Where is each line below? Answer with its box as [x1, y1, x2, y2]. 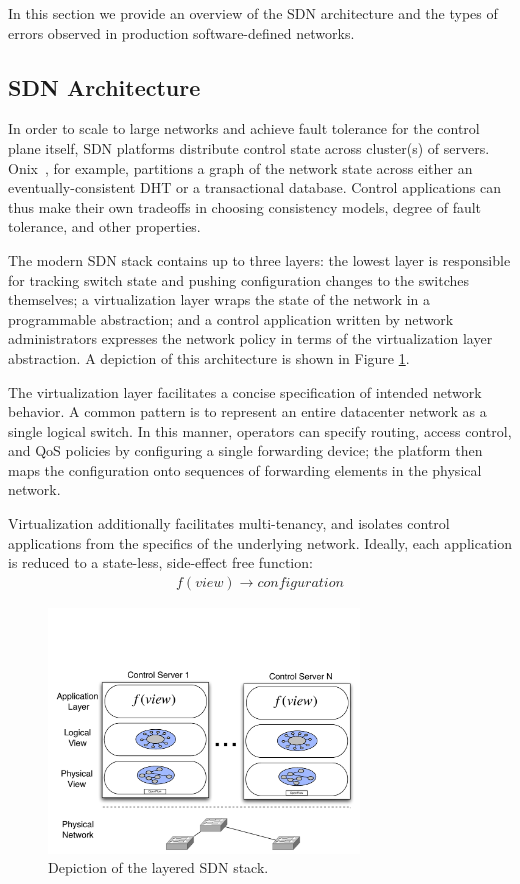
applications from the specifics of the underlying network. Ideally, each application [8, 532, 512, 553]
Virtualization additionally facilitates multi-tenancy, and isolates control [8, 513, 450, 534]
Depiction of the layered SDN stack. [48, 857, 269, 878]
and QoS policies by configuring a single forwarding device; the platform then [8, 440, 483, 461]
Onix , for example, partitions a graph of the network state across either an [8, 157, 473, 178]
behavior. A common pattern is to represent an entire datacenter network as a [8, 401, 487, 422]
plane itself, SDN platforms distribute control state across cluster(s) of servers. [8, 137, 490, 158]
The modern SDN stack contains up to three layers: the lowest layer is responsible [8, 249, 511, 270]
